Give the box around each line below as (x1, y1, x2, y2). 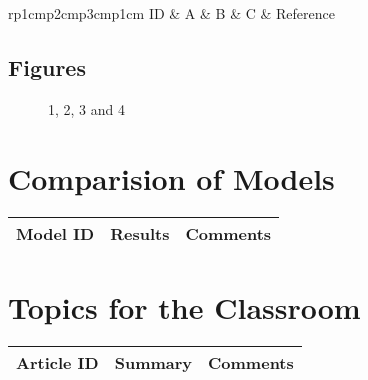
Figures (8, 51, 86, 82)
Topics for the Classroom (8, 286, 361, 327)
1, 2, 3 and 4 (48, 98, 125, 119)
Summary (114, 350, 193, 374)
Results (110, 221, 170, 245)
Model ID (16, 221, 95, 245)
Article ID (16, 350, 99, 374)
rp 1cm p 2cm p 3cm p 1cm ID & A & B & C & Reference (8, 3, 335, 23)
